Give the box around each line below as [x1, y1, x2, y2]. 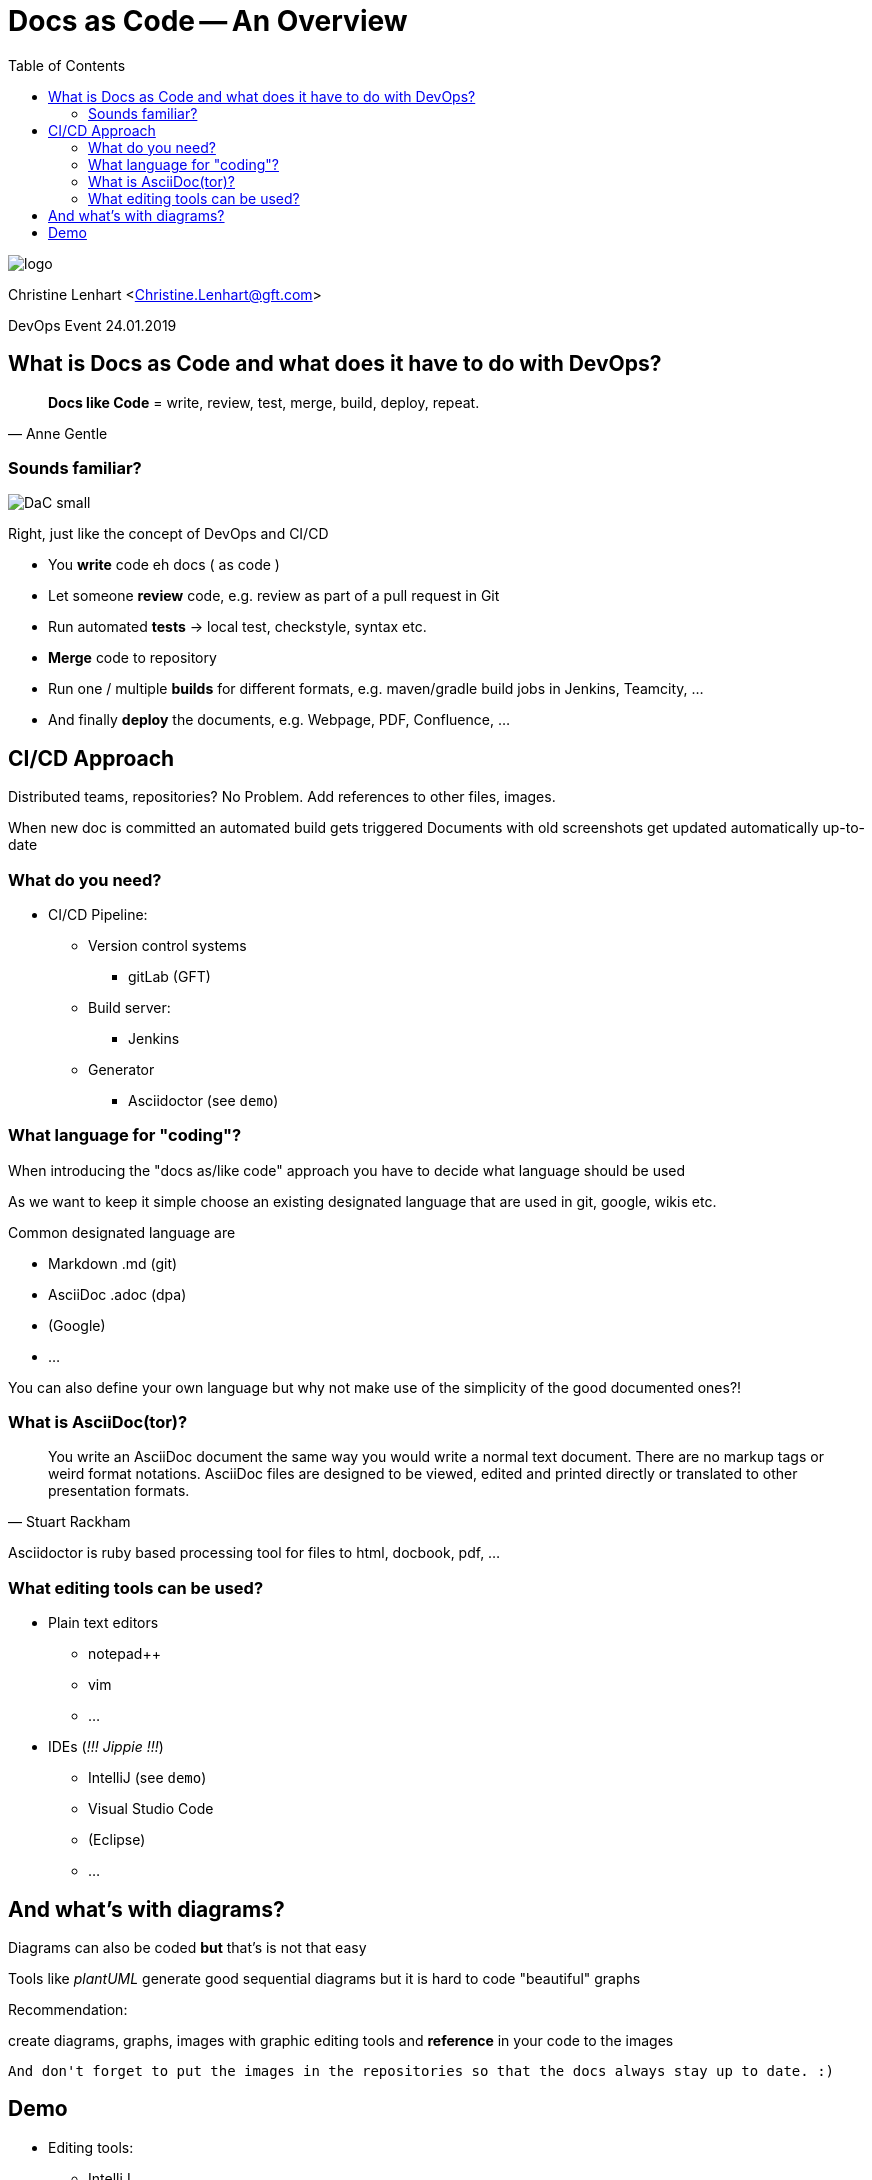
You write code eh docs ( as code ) [48, 556, 280, 574]
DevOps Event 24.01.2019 [8, 316, 177, 334]
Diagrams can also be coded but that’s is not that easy [8, 1939, 367, 1957]
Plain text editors [48, 1614, 159, 1632]
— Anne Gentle [8, 424, 108, 442]
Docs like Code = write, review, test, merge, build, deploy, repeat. [48, 393, 480, 411]
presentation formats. [48, 1482, 190, 1500]
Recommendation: [8, 2001, 128, 2019]
